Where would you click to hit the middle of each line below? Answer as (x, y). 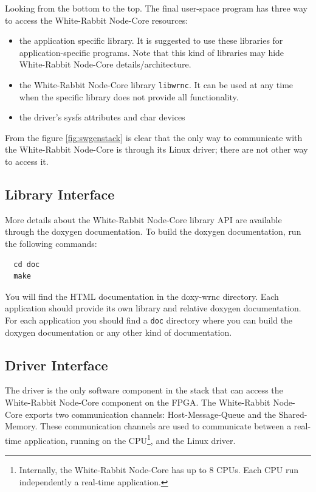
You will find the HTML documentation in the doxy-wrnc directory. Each (142, 296)
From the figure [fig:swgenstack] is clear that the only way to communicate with (154, 137)
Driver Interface (57, 365)
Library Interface (60, 194)
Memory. (21, 426)
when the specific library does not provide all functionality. (129, 96)
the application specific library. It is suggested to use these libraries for (151, 40)
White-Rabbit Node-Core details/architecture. (105, 64)
